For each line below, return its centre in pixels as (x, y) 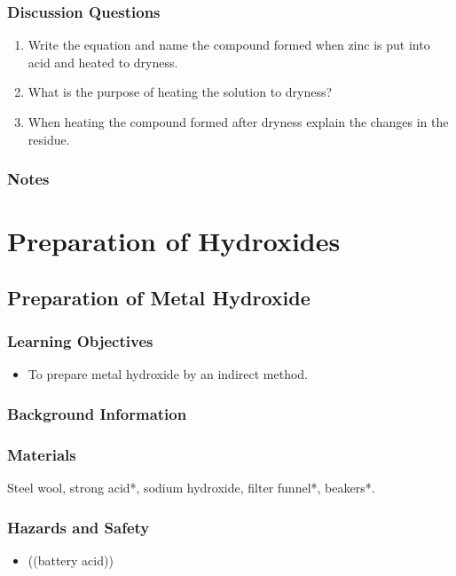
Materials (42, 454)
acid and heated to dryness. (103, 62)
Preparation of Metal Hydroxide (159, 297)
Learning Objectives (80, 341)
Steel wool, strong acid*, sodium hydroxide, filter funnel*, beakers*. (191, 488)
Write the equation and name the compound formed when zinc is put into (229, 45)
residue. (49, 139)
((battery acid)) (71, 560)
